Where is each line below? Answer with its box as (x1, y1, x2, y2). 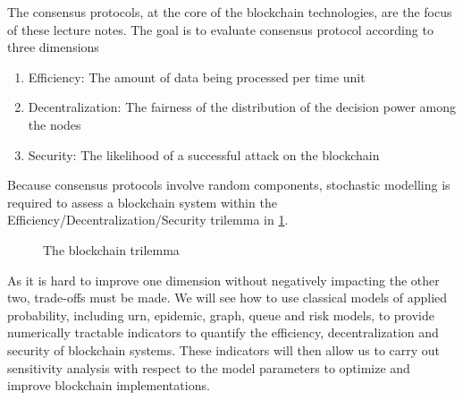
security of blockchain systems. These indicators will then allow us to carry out (7, 340, 441, 359)
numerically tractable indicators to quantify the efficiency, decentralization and (7, 323, 439, 342)
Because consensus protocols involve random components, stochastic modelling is (7, 175, 450, 194)
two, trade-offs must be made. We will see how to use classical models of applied (7, 288, 448, 307)
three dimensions (7, 38, 99, 56)
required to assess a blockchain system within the (7, 192, 277, 211)
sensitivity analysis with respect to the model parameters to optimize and (7, 358, 410, 377)
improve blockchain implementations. (7, 376, 210, 395)
